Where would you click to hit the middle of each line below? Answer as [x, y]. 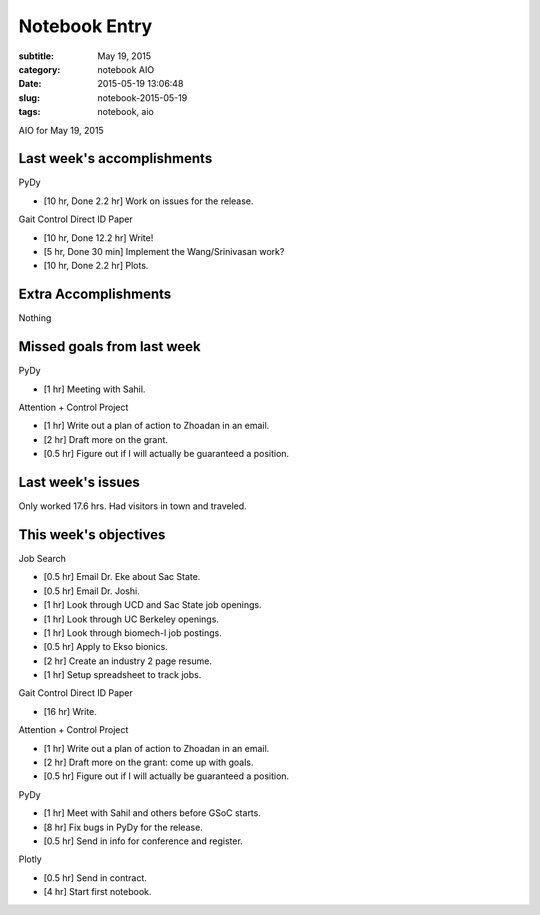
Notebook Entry [85, 26]
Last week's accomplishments [115, 158]
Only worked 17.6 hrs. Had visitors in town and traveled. [132, 506]
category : [39, 69]
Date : [30, 84]
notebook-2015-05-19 [142, 97]
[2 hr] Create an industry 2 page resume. [128, 661]
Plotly [30, 859]
